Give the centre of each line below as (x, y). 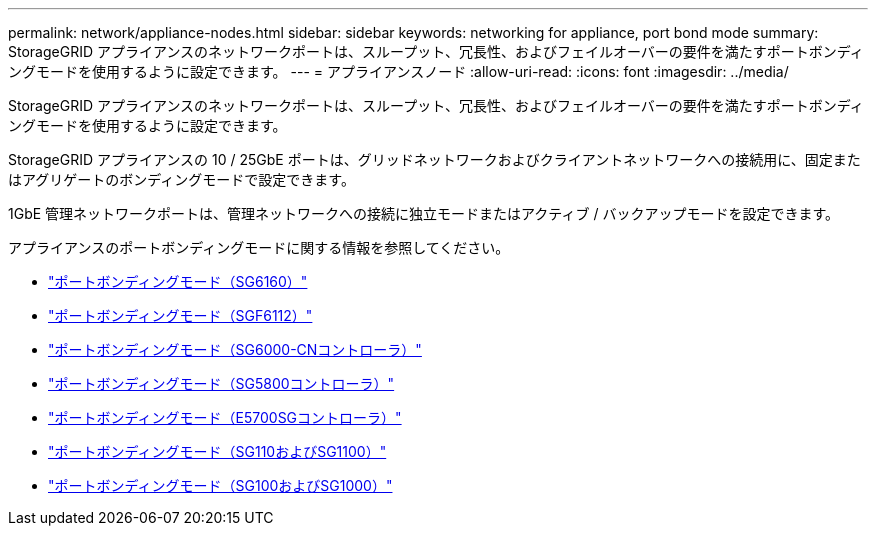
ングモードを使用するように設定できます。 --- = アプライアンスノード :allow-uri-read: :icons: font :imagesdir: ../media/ (398, 71)
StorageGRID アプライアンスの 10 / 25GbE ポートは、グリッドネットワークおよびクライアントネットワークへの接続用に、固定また (434, 159)
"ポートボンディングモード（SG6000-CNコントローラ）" (235, 349)
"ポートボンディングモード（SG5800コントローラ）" (221, 383)
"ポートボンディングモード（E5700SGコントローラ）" (225, 417)
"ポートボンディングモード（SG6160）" (178, 281)
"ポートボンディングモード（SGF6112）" (180, 315)
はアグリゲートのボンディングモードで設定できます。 (181, 179)
